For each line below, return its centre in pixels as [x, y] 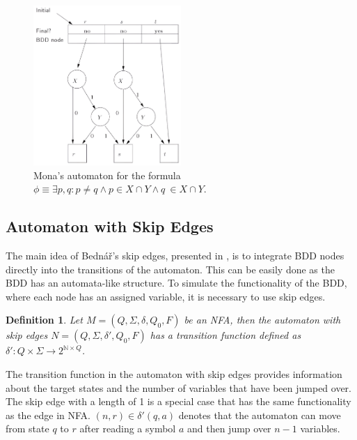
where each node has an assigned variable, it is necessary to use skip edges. [166, 296]
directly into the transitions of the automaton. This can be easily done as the [170, 269]
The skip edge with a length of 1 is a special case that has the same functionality [178, 401]
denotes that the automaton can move [260, 415]
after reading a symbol [128, 428]
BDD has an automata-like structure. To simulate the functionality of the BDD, [176, 283]
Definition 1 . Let [44, 320]
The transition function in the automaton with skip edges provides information [174, 373]
